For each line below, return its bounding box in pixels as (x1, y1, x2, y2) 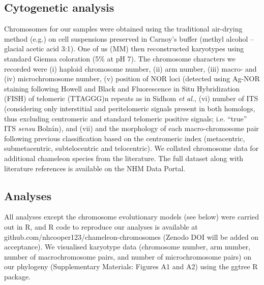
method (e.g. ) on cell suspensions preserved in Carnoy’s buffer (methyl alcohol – (4, 33, 254, 44)
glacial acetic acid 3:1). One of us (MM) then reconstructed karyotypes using (4, 43, 244, 54)
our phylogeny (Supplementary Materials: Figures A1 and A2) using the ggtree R (4, 261, 258, 272)
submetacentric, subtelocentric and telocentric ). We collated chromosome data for (4, 143, 259, 153)
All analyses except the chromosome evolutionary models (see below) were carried (4, 211, 259, 222)
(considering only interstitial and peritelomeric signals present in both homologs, (4, 103, 255, 113)
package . (4, 271, 31, 281)
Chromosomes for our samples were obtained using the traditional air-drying (4, 23, 243, 34)
